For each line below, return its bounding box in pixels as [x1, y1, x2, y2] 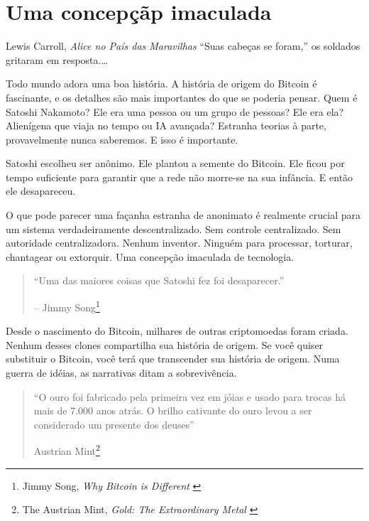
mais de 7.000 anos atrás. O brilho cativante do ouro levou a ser [33, 403, 312, 418]
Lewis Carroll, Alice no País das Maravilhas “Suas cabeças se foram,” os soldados [6, 38, 360, 53]
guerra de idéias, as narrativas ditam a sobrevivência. [6, 365, 237, 380]
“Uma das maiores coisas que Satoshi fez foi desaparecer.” [33, 273, 285, 288]
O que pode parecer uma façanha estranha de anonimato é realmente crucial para [6, 208, 361, 222]
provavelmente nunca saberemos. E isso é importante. [6, 131, 238, 146]
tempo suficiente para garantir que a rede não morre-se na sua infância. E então [6, 169, 353, 184]
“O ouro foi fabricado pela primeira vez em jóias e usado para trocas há [33, 389, 346, 404]
